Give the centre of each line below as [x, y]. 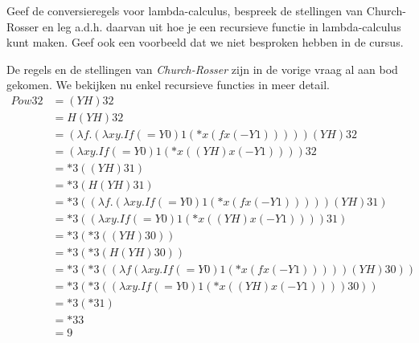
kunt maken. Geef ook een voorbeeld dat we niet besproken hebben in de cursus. [205, 42]
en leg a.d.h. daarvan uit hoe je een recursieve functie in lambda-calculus [222, 26]
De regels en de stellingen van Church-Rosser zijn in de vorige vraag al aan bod [202, 69]
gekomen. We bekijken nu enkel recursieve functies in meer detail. [168, 85]
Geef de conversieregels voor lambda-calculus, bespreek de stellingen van [185, 10]
